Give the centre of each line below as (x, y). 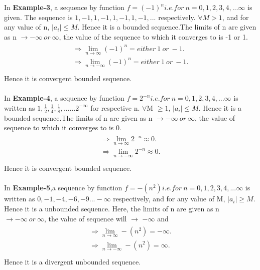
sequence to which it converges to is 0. (63, 127)
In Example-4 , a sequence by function (64, 98)
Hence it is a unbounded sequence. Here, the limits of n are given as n (112, 209)
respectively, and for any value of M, (169, 199)
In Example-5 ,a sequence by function (63, 188)
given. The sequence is (38, 17)
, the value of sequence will (85, 218)
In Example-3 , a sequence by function (64, 7)
